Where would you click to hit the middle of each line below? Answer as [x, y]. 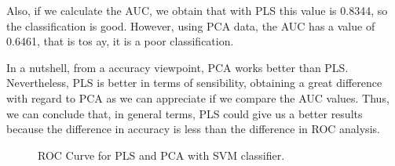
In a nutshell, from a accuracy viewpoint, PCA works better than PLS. [177, 67]
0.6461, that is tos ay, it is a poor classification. [120, 41]
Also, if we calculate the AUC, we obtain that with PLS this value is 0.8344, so [197, 10]
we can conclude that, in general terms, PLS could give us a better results [185, 113]
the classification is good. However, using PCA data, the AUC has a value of [191, 25]
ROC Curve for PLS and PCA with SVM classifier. [161, 155]
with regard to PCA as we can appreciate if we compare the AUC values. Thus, [198, 97]
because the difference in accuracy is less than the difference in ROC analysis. [193, 129]
